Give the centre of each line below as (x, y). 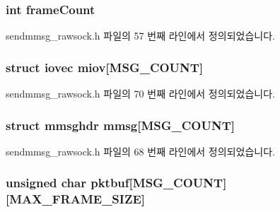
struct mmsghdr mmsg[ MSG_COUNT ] (120, 125)
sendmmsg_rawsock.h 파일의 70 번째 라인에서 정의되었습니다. (140, 94)
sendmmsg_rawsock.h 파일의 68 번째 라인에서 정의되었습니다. (140, 151)
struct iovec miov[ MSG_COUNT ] (105, 67)
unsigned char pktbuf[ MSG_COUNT (115, 183)
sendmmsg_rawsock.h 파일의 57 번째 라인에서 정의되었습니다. (140, 36)
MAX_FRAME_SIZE (75, 199)
